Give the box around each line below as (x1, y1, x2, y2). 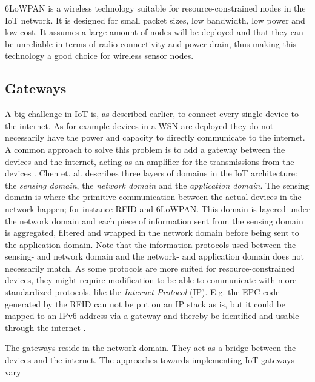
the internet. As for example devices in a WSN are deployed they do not (5, 119, 274, 132)
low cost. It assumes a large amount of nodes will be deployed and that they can (5, 25, 303, 38)
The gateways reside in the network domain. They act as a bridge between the (5, 341, 296, 354)
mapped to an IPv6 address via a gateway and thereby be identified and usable (5, 309, 299, 322)
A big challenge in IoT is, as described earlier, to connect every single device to (5, 107, 299, 120)
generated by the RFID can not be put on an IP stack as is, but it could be (5, 297, 286, 310)
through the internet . (5, 321, 86, 333)
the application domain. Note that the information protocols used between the (5, 238, 296, 250)
